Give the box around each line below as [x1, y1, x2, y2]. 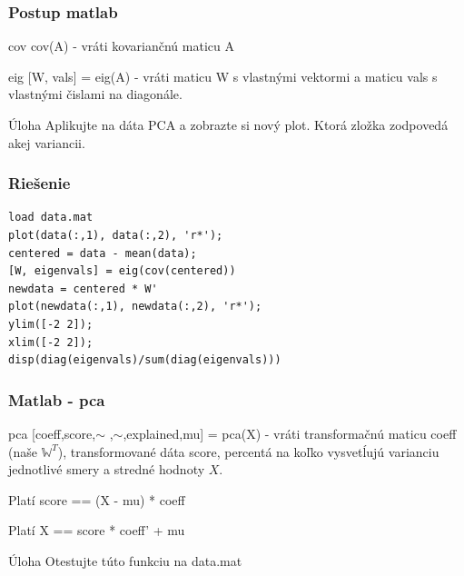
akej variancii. [8, 133, 85, 152]
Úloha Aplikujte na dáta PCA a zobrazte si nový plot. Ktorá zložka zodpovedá [8, 115, 449, 134]
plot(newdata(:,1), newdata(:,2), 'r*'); [8, 300, 262, 313]
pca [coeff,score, [8, 423, 96, 442]
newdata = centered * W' [8, 282, 158, 295]
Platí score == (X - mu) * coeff [8, 490, 185, 509]
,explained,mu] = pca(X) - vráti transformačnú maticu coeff [123, 423, 457, 442]
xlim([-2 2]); [8, 335, 94, 349]
